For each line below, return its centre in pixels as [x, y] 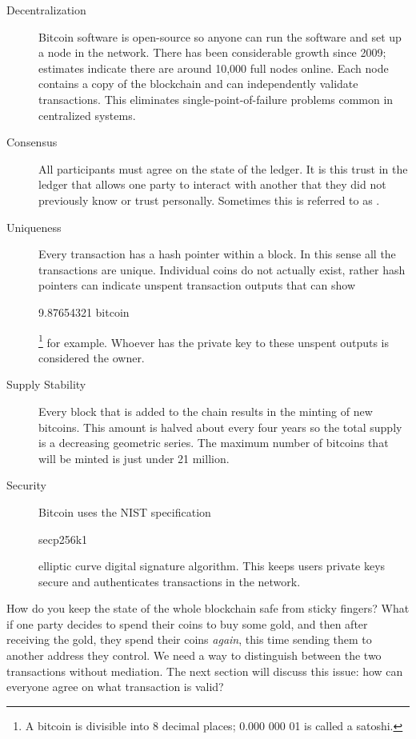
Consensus [32, 142]
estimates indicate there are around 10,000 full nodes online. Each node [214, 68]
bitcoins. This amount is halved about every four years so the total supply [220, 427]
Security [26, 485]
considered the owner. [92, 357]
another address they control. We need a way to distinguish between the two [194, 655]
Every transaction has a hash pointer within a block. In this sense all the [217, 254]
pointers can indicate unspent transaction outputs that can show [197, 285]
